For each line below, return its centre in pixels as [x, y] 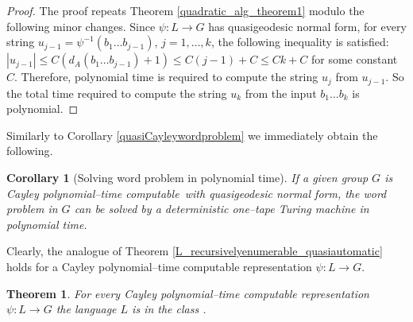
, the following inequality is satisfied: [300, 42]
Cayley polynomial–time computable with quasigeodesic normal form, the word [197, 193]
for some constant [354, 59]
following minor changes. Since [81, 26]
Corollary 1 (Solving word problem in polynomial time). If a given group [187, 178]
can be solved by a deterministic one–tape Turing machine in [222, 209]
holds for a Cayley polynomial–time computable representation [159, 266]
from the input [281, 93]
